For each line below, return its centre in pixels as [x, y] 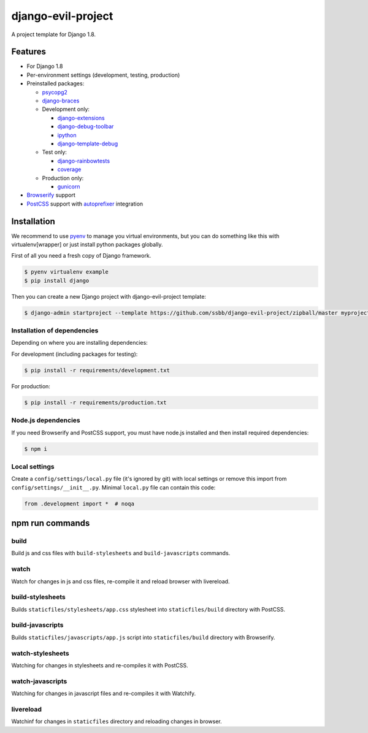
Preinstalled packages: [56, 83]
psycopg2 [55, 92]
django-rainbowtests [84, 161]
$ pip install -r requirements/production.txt [95, 402]
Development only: [66, 109]
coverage [69, 169]
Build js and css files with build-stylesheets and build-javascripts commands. [121, 553]
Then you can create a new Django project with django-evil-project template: [109, 296]
